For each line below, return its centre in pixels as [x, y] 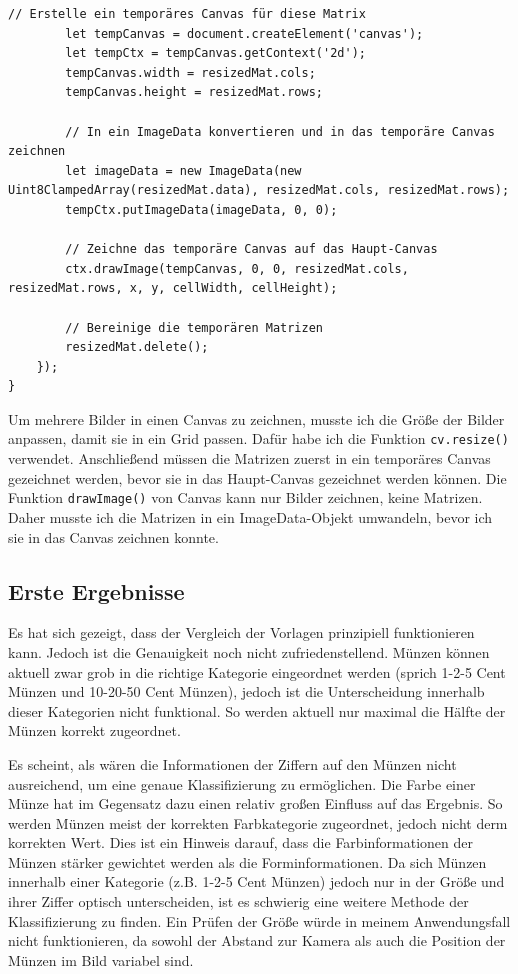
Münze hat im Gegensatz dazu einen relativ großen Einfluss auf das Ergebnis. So [255, 803]
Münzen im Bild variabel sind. [101, 959]
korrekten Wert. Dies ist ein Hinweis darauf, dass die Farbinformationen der [241, 842]
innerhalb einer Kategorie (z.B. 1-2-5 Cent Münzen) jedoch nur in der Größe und [256, 881]
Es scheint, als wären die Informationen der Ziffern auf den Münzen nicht [232, 763]
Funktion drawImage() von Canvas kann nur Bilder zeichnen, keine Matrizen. [245, 497]
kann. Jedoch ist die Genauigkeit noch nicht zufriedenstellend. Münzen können [249, 651]
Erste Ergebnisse [96, 590]
